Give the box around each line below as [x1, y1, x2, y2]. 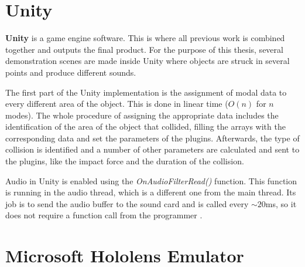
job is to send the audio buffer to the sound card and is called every [5, 197, 249, 209]
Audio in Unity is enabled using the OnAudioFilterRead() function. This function [5, 174, 297, 187]
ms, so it [265, 197, 297, 209]
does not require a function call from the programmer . [5, 209, 203, 221]
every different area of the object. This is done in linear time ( [5, 97, 228, 110]
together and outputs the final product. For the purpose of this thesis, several [5, 43, 283, 55]
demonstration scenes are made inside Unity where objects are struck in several [5, 55, 290, 67]
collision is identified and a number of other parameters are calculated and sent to [5, 143, 300, 156]
